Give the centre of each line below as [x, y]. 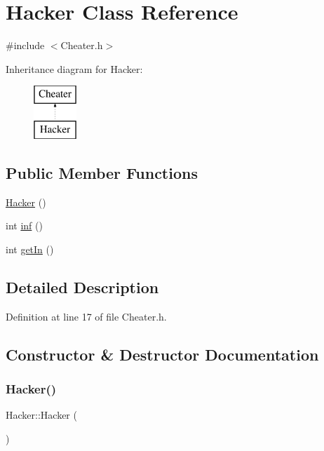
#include [25, 45]
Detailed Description [82, 287]
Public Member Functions [102, 172]
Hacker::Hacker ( [41, 415]
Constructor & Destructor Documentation [162, 354]
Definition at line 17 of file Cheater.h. [86, 316]
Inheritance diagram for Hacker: [74, 68]
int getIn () [30, 249]
